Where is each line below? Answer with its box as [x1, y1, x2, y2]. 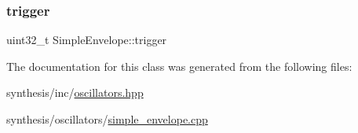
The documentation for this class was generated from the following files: [6, 57, 353, 74]
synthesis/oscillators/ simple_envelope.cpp [6, 111, 208, 127]
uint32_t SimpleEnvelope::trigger [6, 31, 167, 48]
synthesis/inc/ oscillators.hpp [6, 84, 144, 101]
